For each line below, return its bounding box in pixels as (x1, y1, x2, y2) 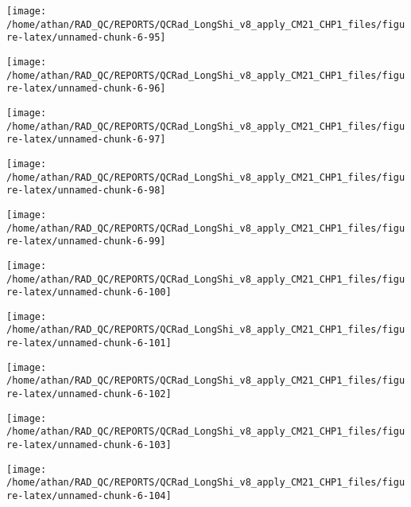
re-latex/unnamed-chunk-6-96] (6, 83, 166, 95)
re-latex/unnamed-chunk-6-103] (6, 439, 172, 451)
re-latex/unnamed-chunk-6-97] (6, 134, 166, 146)
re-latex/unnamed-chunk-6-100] (6, 287, 172, 298)
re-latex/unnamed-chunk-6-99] (6, 236, 166, 248)
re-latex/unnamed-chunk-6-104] (6, 490, 172, 502)
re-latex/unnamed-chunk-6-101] (6, 337, 172, 349)
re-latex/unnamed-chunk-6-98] (6, 185, 166, 197)
